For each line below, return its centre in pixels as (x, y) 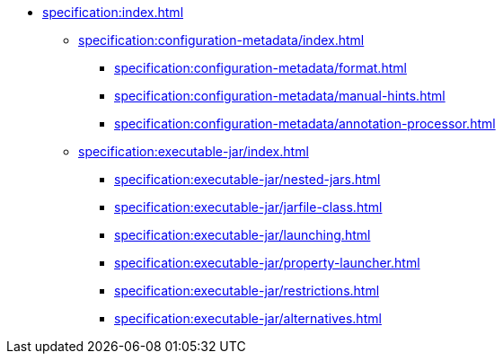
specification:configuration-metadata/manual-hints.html (280, 96)
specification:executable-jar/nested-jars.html (247, 179)
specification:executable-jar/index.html (194, 151)
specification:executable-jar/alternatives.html (248, 318)
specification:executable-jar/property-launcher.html (267, 263)
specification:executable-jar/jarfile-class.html (248, 207)
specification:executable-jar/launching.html (243, 235)
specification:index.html (113, 12)
